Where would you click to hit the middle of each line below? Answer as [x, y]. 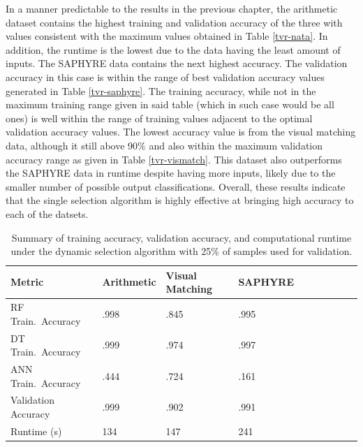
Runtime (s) [36, 431]
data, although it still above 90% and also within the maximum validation [164, 145]
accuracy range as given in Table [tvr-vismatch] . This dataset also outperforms [174, 159]
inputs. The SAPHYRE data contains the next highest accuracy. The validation [177, 63]
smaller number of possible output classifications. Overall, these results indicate [176, 186]
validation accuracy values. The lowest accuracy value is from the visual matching [181, 132]
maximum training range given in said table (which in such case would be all [170, 104]
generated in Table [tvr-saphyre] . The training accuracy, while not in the [161, 90]
